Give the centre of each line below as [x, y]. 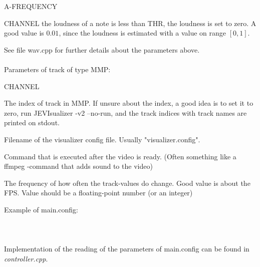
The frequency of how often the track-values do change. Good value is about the [127, 183]
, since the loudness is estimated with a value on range [143, 33]
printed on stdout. [32, 122]
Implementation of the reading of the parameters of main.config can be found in [127, 249]
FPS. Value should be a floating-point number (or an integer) [98, 193]
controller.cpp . [26, 258]
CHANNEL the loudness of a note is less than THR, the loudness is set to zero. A [130, 23]
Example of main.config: [41, 209]
